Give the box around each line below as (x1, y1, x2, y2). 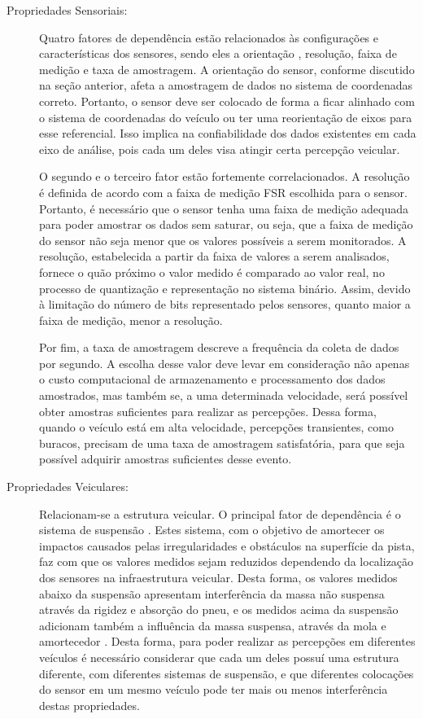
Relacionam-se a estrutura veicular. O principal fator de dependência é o (39, 505, 401, 522)
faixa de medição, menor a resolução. (39, 311, 223, 328)
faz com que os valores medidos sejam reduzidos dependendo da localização (39, 553, 414, 570)
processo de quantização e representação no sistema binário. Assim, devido (39, 279, 411, 296)
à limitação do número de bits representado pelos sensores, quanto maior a (39, 296, 411, 313)
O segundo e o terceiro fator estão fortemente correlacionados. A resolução (39, 168, 410, 185)
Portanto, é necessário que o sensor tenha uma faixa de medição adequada (39, 199, 409, 217)
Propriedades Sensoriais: (7, 2, 128, 18)
